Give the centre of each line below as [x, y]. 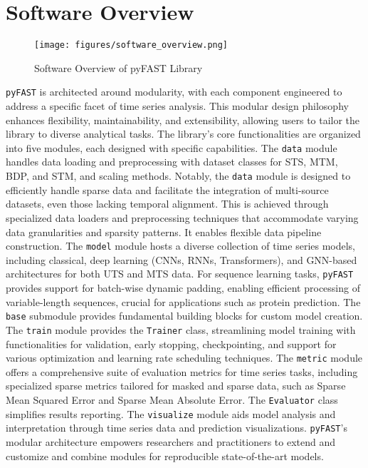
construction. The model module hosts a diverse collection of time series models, [181, 246]
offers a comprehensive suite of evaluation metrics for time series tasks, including [182, 371]
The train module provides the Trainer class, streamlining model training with [181, 329]
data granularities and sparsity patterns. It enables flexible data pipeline [164, 232]
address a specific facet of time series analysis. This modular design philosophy [177, 106]
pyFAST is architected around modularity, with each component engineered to [174, 92]
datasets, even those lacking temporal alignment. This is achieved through [167, 204]
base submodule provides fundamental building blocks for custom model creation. [184, 316]
